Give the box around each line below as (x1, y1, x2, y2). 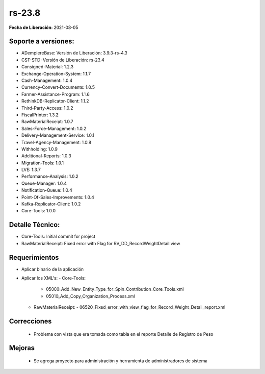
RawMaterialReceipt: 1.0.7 (21, 119, 74, 125)
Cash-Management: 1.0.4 (21, 77, 73, 83)
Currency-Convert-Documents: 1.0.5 (21, 84, 95, 90)
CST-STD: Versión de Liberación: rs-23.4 (21, 57, 105, 63)
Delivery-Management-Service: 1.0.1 (21, 132, 95, 138)
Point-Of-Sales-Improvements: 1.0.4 (21, 194, 94, 200)
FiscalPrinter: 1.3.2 (21, 112, 59, 118)
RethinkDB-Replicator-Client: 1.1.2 (21, 98, 89, 104)
